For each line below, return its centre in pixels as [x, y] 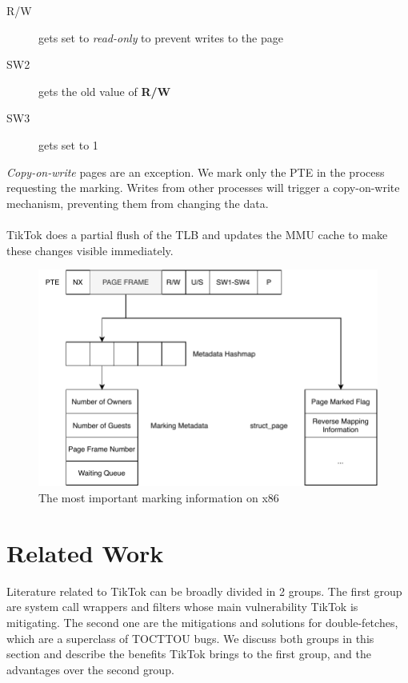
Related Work [85, 552]
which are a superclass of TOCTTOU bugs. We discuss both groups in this [190, 638]
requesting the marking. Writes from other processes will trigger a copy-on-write [203, 188]
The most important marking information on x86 [159, 498]
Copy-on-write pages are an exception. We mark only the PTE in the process [196, 172]
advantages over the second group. [90, 669]
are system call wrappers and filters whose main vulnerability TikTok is [182, 607]
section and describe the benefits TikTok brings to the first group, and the [189, 654]
